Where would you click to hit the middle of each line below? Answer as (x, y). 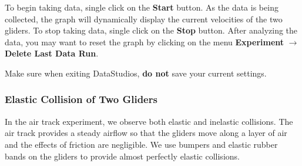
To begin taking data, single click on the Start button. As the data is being (142, 7)
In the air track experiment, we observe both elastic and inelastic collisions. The (149, 121)
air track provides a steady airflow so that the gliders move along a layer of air (146, 133)
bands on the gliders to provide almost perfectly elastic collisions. (122, 156)
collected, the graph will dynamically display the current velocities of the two (144, 19)
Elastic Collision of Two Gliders (81, 99)
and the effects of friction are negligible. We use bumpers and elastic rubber (141, 144)
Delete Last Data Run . (52, 53)
